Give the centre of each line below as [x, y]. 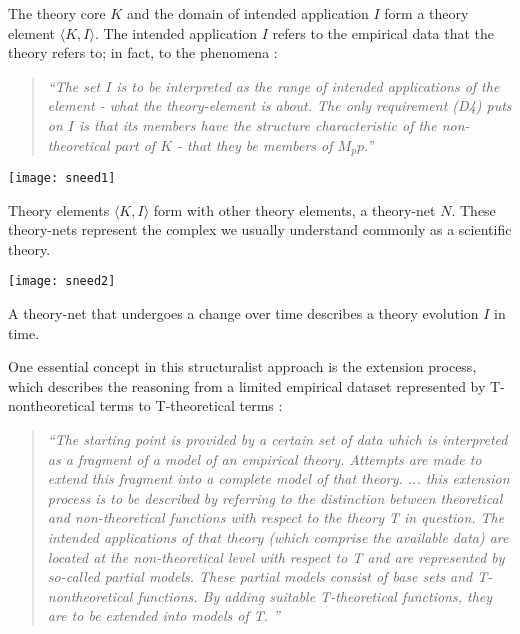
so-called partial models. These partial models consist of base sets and [260, 576]
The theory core [57, 13]
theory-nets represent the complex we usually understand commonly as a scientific [260, 229]
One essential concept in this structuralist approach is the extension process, [242, 366]
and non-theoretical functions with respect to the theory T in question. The [276, 517]
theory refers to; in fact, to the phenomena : [143, 52]
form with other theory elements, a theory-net [294, 209]
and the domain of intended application [247, 13]
